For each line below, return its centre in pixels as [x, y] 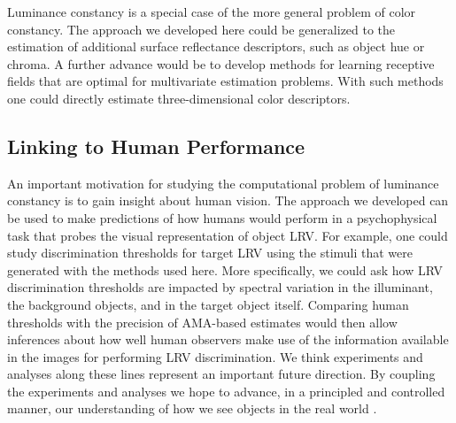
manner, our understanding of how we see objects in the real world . [192, 408]
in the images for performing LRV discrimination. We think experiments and [215, 356]
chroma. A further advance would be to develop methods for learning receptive [221, 63]
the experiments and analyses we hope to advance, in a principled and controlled [226, 391]
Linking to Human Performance [156, 146]
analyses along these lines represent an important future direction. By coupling [221, 374]
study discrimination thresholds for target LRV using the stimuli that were [210, 253]
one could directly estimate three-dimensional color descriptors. [179, 98]
